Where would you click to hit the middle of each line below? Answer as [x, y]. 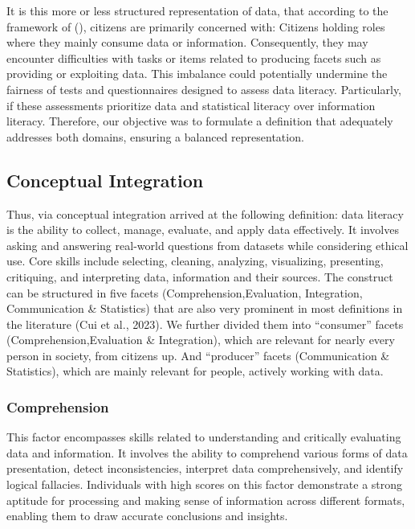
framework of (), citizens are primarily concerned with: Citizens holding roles [196, 26]
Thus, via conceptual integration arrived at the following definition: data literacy [205, 213]
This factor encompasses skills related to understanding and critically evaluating [204, 437]
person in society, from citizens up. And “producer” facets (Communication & [198, 355]
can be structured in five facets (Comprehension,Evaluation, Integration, [185, 292]
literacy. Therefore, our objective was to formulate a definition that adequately [200, 121]
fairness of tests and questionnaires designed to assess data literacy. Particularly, [204, 89]
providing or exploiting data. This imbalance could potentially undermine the [197, 74]
